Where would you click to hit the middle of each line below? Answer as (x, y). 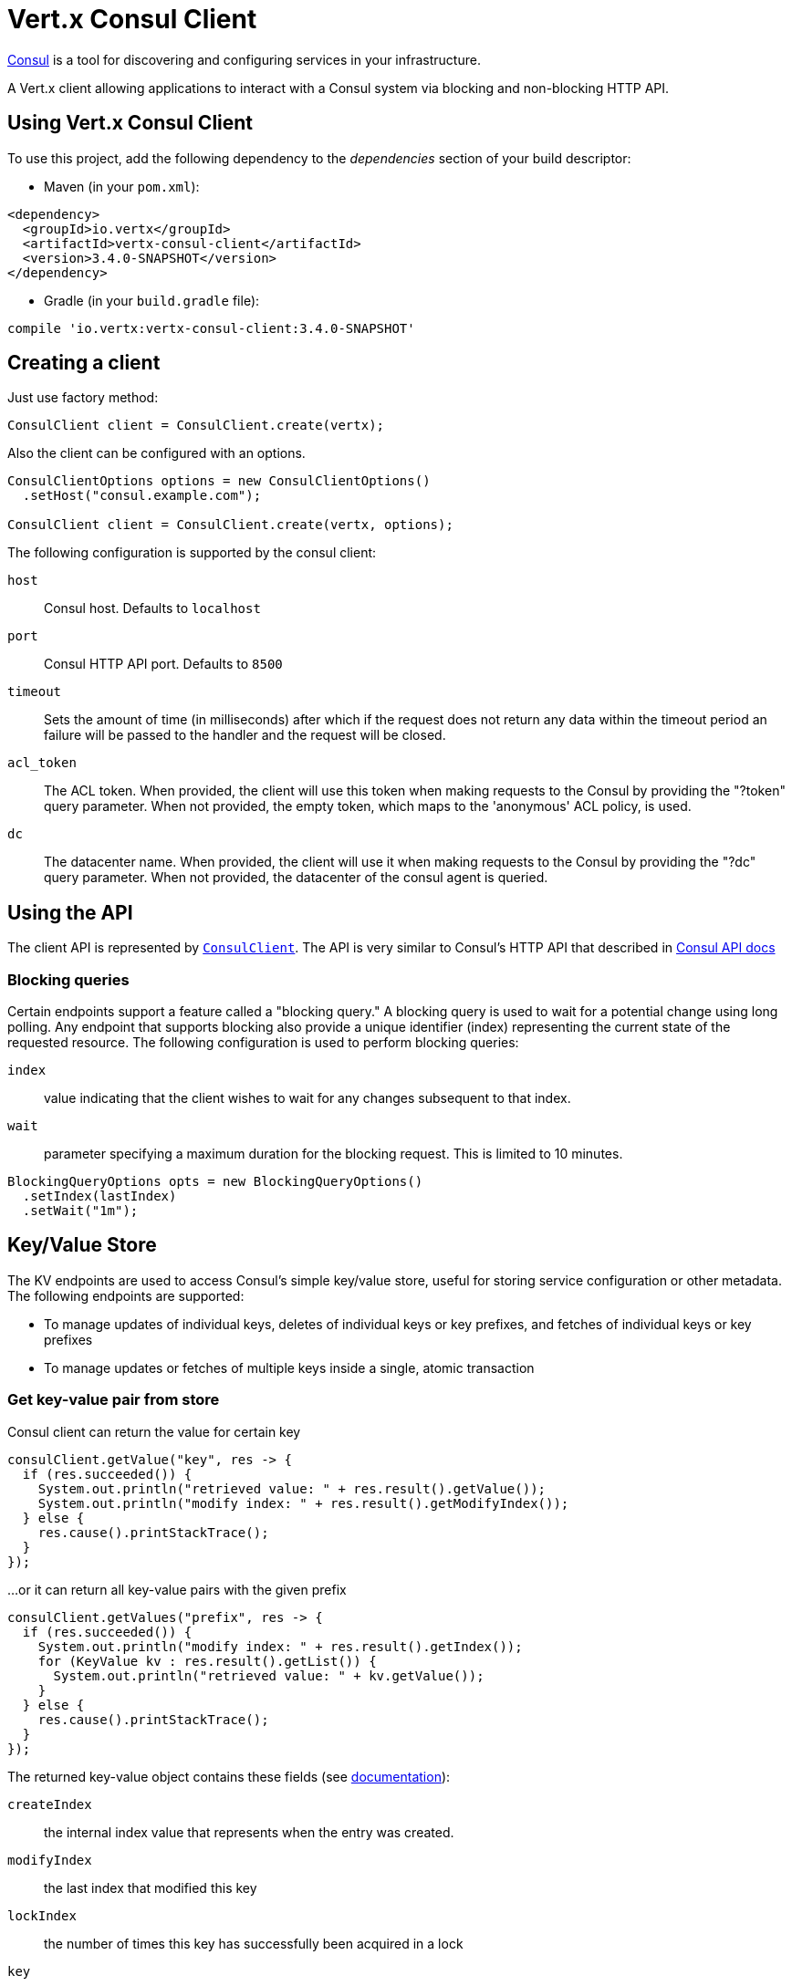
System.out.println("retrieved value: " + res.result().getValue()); (292, 1488)
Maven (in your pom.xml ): (122, 186)
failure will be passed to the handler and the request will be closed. (245, 735)
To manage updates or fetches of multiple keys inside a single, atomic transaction (289, 1367)
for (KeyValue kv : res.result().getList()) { (207, 1661)
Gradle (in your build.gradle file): (152, 300)
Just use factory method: (83, 398)
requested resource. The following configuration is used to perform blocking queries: (263, 1043)
